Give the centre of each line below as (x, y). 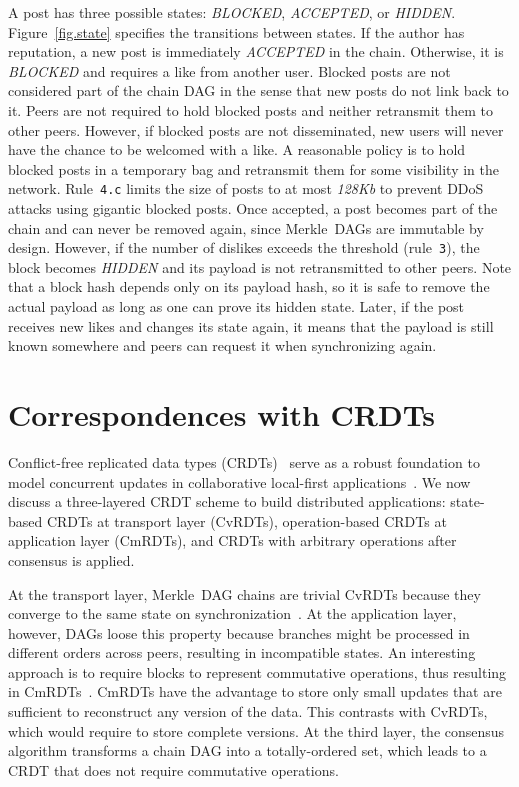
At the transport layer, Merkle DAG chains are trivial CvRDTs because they (244, 593)
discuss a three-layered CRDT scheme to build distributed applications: (227, 501)
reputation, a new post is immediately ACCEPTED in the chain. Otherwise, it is (256, 51)
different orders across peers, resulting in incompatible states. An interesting (242, 652)
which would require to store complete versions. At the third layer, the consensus (256, 730)
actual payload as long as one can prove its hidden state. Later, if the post (236, 306)
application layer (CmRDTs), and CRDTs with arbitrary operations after (232, 540)
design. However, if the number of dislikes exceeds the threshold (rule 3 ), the (244, 247)
